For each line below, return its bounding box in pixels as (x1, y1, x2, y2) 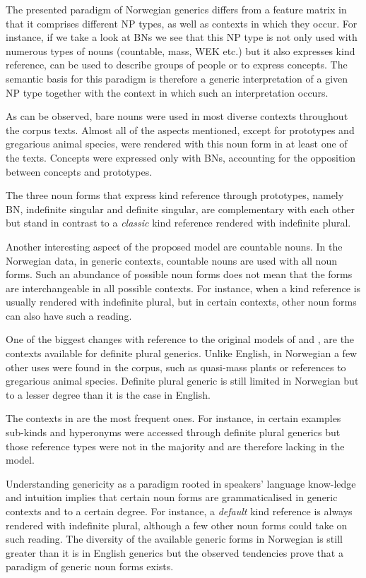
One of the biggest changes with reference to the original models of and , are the (6, 332, 355, 347)
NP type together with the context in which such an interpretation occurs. (6, 85, 329, 100)
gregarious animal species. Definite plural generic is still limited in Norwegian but (6, 373, 359, 388)
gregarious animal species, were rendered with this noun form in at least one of (6, 136, 348, 151)
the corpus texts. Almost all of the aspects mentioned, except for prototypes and (6, 122, 355, 137)
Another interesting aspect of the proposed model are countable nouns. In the (6, 239, 343, 253)
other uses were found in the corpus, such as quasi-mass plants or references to (6, 359, 346, 374)
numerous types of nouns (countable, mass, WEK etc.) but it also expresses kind (6, 43, 355, 58)
